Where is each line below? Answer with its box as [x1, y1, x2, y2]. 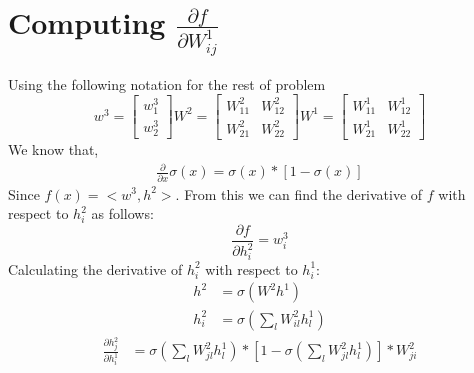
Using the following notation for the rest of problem [8, 73, 326, 94]
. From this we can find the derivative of [175, 183, 423, 204]
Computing [8, 2, 166, 43]
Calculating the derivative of [8, 258, 183, 279]
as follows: [91, 203, 154, 224]
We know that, [8, 139, 99, 160]
